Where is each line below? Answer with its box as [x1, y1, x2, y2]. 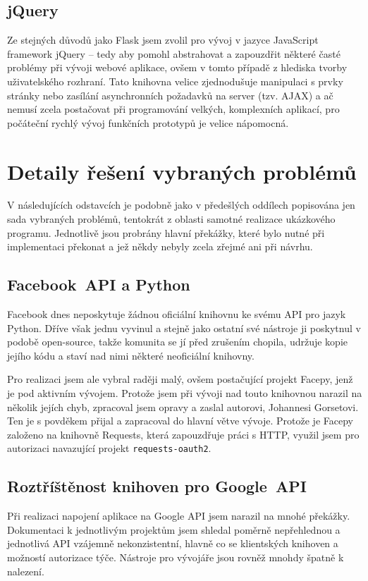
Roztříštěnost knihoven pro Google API [7, 475, 307, 497]
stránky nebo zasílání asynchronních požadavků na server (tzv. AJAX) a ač [7, 87, 333, 102]
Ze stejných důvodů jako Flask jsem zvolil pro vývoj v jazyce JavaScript [7, 32, 319, 47]
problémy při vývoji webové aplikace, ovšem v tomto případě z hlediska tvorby [7, 60, 348, 75]
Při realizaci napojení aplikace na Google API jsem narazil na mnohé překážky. [7, 508, 350, 523]
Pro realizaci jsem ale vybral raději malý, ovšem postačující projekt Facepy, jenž [7, 372, 353, 386]
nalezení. [7, 563, 44, 578]
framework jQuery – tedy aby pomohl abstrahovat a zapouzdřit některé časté [7, 46, 341, 61]
